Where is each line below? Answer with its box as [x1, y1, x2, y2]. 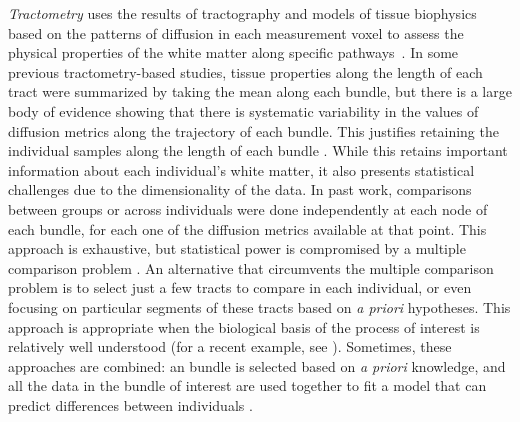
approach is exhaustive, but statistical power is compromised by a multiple [8, 238, 466, 259]
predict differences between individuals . [8, 394, 253, 415]
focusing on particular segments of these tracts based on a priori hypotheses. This [8, 296, 511, 317]
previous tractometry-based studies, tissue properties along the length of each [8, 61, 483, 82]
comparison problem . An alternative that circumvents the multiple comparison [8, 257, 494, 278]
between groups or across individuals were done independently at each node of [8, 198, 488, 219]
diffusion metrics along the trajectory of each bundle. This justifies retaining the [8, 120, 499, 141]
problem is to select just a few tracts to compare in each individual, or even [8, 277, 472, 298]
